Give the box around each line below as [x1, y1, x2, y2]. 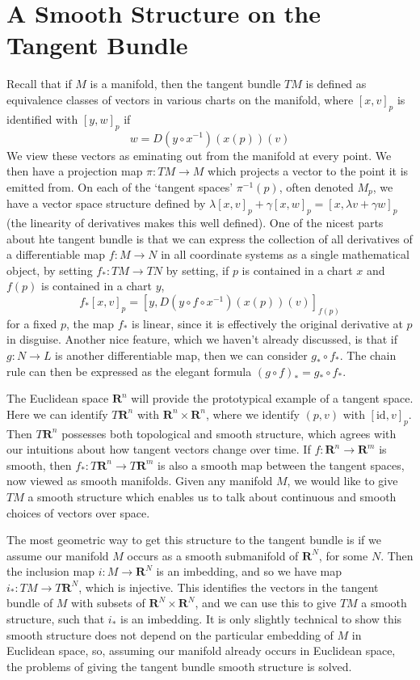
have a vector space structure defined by [6, 195, 206, 212]
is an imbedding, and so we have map [156, 563, 342, 580]
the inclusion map [6, 563, 94, 580]
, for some [318, 547, 368, 564]
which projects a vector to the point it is [208, 163, 409, 180]
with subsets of [71, 594, 145, 611]
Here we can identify [6, 405, 108, 422]
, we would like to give [287, 472, 398, 489]
